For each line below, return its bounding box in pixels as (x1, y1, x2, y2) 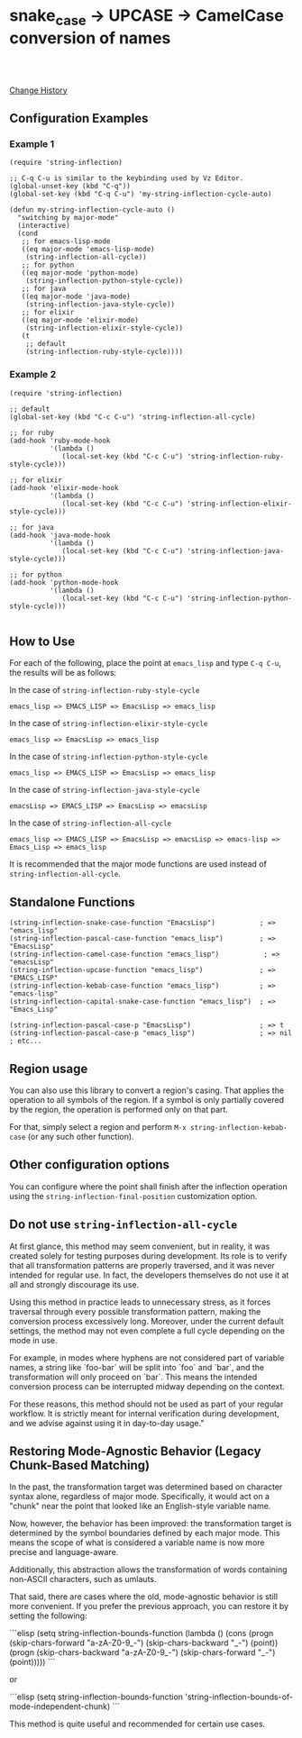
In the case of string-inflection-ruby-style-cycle (9, 685, 200, 696)
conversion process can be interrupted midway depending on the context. (9, 1380, 286, 1392)
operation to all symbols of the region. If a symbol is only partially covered (9, 1094, 285, 1105)
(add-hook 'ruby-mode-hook (9, 436, 111, 445)
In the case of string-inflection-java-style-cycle (9, 785, 200, 796)
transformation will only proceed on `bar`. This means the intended (9, 1371, 258, 1382)
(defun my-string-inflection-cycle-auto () (9, 205, 176, 214)
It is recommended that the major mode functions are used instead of (9, 859, 268, 869)
